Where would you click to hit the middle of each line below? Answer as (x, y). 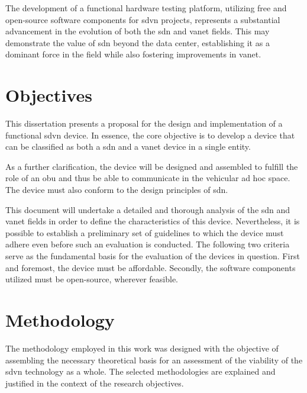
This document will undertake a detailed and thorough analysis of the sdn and (148, 209)
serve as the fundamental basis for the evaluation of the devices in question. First (153, 256)
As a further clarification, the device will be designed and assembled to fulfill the (152, 166)
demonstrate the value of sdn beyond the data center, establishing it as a (138, 42)
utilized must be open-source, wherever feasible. (92, 279)
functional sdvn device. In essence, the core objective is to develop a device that (150, 135)
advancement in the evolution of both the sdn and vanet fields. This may (138, 31)
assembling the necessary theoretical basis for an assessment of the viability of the (154, 360)
